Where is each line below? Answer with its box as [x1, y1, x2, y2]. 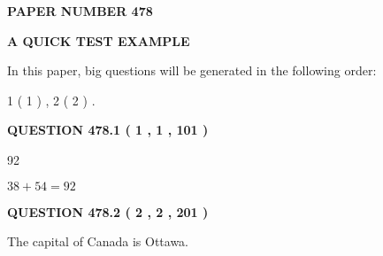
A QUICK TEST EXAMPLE [7, 31, 190, 50]
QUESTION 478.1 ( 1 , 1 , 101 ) [7, 120, 209, 139]
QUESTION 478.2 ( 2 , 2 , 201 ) [7, 202, 209, 221]
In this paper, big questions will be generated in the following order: [7, 61, 377, 80]
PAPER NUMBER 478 [7, 2, 153, 19]
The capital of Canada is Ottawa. [7, 232, 189, 251]
